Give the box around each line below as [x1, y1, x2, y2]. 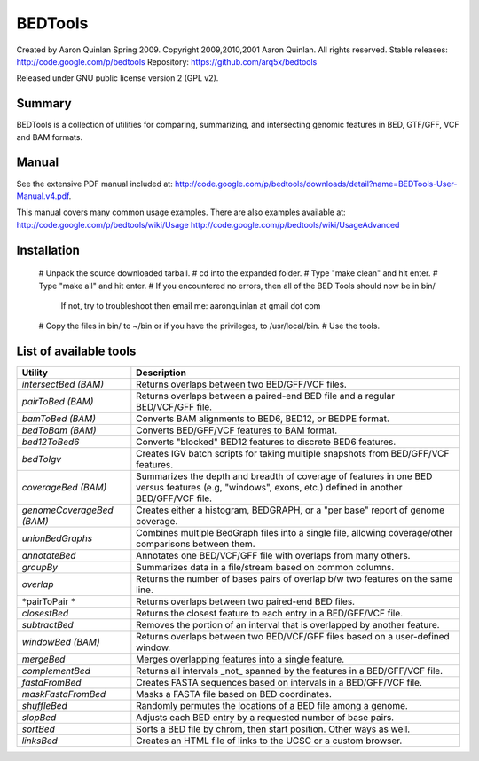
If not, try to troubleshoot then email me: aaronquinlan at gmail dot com [60, 300, 321, 310]
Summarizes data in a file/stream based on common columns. [136, 561, 395, 574]
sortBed [21, 723, 55, 735]
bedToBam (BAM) [21, 424, 97, 436]
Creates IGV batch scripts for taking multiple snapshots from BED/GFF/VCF [136, 448, 450, 460]
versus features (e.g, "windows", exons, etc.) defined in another [136, 482, 403, 494]
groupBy [21, 561, 58, 574]
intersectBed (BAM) [21, 378, 105, 390]
